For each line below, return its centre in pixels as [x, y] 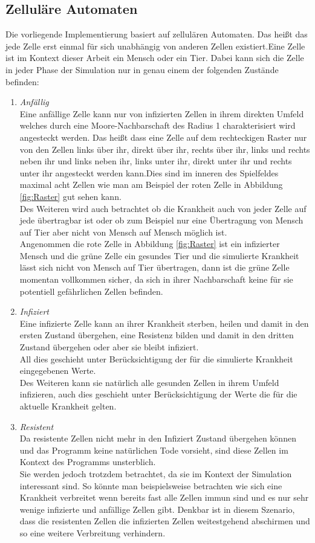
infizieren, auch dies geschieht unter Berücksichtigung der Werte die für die [158, 394]
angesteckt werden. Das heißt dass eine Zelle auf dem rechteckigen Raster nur [163, 137]
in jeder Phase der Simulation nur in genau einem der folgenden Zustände [142, 69]
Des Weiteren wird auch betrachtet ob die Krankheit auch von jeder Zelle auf [163, 208]
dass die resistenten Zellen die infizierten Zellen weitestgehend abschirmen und [165, 521]
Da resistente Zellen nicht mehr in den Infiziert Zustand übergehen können [158, 438]
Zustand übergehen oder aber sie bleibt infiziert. [109, 347]
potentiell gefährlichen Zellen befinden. [91, 291]
